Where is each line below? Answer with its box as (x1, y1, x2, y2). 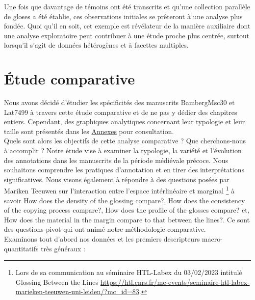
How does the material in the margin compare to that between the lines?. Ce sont (4, 214, 250, 224)
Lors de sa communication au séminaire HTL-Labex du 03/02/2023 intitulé (15, 267, 242, 277)
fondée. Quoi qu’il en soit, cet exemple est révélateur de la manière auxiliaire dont (4, 21, 251, 31)
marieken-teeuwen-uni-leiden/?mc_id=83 (15, 286, 139, 297)
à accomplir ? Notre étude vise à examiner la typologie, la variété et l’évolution (4, 145, 242, 156)
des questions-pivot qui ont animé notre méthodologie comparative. (4, 224, 206, 234)
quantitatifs (4, 243, 39, 253)
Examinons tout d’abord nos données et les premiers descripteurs (4, 234, 200, 244)
